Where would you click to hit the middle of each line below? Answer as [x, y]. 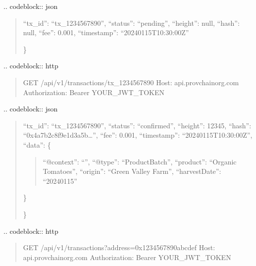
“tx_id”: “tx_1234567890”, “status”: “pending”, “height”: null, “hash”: [131, 23]
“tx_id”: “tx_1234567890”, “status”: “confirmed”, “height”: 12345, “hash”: [137, 125]
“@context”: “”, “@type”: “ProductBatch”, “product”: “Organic [140, 161]
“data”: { [37, 144]
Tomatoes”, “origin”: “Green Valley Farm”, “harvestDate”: [132, 171]
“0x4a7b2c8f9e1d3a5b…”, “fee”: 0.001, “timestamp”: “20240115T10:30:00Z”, [138, 135]
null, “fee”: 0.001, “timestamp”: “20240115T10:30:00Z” [106, 32]
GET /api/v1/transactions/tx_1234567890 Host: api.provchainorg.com [131, 82]
